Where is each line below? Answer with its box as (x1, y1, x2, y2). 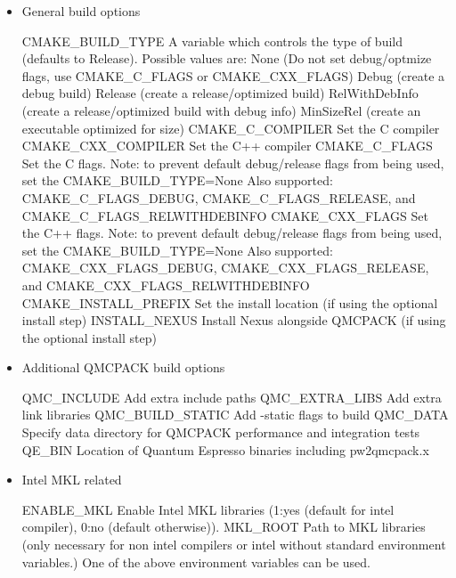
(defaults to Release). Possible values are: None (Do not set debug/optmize (21, 49, 432, 68)
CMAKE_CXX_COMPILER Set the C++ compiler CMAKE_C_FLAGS (21, 136, 433, 155)
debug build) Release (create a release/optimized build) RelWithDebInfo (21, 84, 419, 102)
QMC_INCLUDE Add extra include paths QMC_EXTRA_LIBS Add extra (21, 387, 442, 406)
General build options (21, 2, 141, 20)
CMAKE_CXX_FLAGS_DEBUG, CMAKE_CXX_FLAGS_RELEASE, (21, 258, 429, 277)
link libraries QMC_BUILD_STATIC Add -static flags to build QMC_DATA (21, 405, 449, 424)
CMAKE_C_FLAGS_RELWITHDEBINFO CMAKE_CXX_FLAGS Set (21, 206, 428, 224)
